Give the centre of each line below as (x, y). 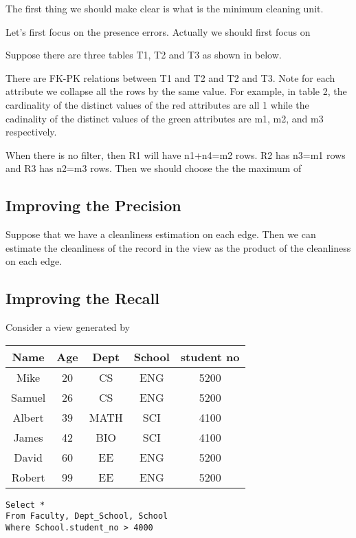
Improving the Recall (83, 298)
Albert (28, 417)
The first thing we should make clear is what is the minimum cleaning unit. (165, 8)
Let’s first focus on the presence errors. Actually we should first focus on (158, 31)
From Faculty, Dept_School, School (87, 516)
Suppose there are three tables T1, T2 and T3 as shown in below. (144, 55)
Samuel (29, 397)
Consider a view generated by (68, 327)
